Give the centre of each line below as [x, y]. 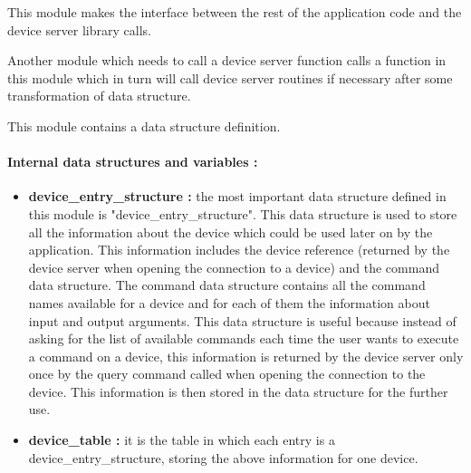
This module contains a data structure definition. [144, 125]
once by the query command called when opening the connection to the [227, 374]
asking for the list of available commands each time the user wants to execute [244, 338]
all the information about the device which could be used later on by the [231, 232]
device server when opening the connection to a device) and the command [234, 267]
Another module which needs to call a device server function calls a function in [227, 60]
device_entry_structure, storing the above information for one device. [223, 457]
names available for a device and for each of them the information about [229, 302]
